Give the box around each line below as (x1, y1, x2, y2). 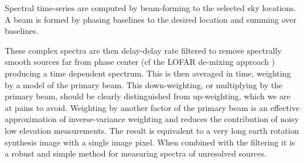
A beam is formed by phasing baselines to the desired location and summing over (5, 13, 296, 25)
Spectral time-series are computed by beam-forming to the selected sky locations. (5, 2, 296, 13)
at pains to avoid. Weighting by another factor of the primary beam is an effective (5, 101, 300, 113)
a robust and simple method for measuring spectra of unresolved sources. (5, 147, 267, 159)
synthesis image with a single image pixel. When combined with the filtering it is (5, 136, 295, 148)
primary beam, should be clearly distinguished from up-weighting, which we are (5, 90, 291, 102)
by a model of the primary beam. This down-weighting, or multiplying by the (5, 78, 283, 91)
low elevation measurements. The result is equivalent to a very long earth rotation (5, 124, 299, 136)
